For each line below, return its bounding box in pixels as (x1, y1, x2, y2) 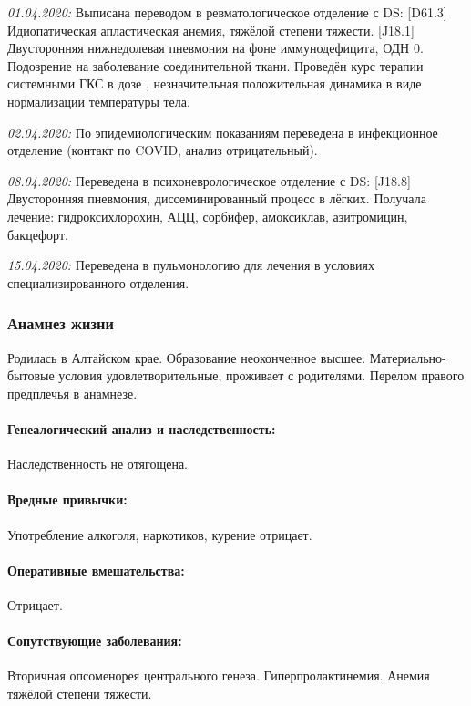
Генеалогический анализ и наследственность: (7, 419, 276, 438)
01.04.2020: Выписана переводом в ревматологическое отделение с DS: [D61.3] (7, 3, 447, 21)
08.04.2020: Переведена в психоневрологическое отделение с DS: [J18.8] (7, 171, 411, 190)
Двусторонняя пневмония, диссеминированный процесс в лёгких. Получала (7, 189, 426, 208)
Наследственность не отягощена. (7, 454, 189, 473)
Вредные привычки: (7, 490, 128, 509)
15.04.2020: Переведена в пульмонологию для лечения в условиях (7, 255, 375, 275)
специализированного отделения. (7, 273, 189, 292)
